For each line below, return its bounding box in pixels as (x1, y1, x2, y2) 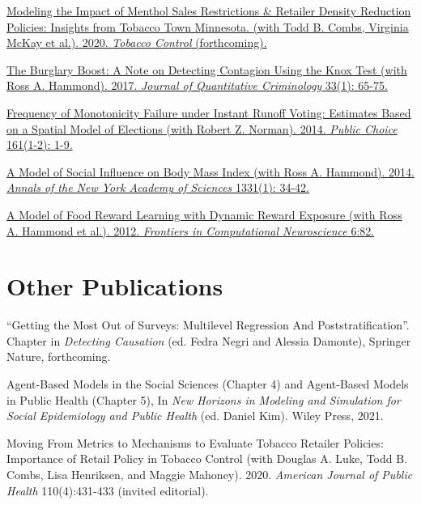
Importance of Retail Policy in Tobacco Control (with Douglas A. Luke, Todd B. (6, 450, 408, 467)
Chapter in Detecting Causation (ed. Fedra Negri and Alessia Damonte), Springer (6, 332, 411, 349)
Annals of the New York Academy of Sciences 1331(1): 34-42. (6, 179, 309, 196)
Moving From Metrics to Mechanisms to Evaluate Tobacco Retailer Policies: (6, 434, 384, 451)
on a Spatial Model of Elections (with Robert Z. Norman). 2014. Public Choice (6, 120, 398, 137)
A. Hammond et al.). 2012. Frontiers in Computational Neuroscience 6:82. (6, 222, 375, 239)
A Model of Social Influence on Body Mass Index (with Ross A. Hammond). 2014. (6, 163, 415, 180)
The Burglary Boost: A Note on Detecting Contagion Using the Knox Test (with (6, 61, 407, 78)
